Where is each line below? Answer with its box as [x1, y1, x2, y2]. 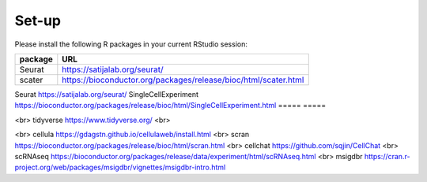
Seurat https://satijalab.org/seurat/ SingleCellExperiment [14, 89, 199, 98]
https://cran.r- [364, 151, 410, 161]
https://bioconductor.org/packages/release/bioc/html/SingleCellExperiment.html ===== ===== [14, 101, 327, 110]
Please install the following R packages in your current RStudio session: [14, 39, 248, 49]
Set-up [14, 12, 61, 29]
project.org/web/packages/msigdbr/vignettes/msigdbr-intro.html [14, 162, 226, 173]
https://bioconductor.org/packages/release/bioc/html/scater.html [62, 74, 304, 85]
